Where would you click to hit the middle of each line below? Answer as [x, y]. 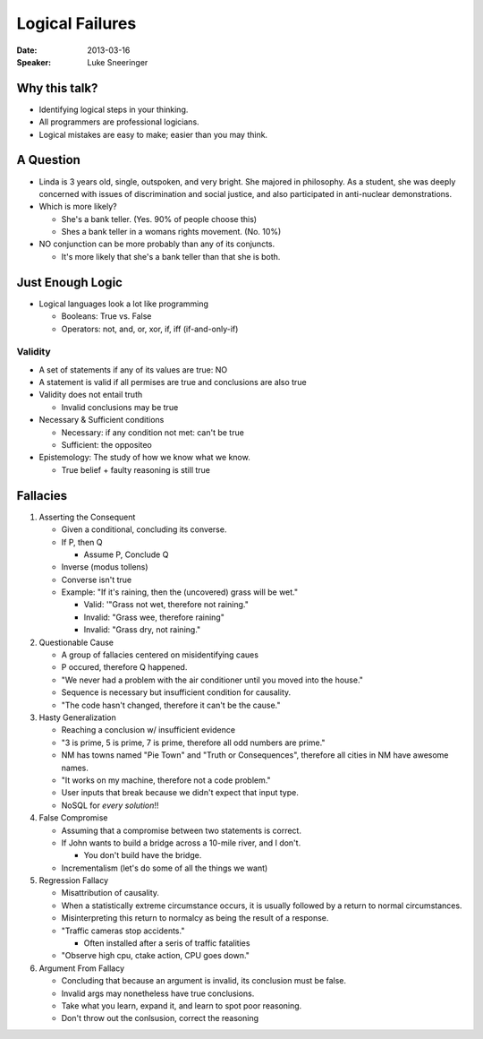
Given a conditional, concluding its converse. [144, 529]
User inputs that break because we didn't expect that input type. [180, 793]
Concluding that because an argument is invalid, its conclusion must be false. [204, 981]
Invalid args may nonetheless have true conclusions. [158, 993]
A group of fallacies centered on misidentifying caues [160, 655]
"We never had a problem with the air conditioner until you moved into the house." [212, 680]
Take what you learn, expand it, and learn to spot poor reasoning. [182, 1005]
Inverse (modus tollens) [105, 567]
